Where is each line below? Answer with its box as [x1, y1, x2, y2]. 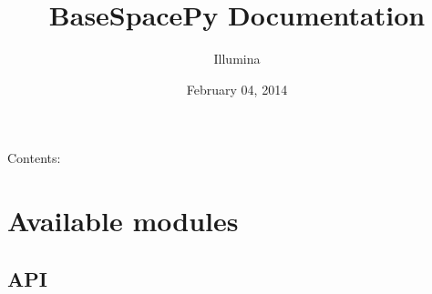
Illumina [213, 49, 261, 68]
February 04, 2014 [186, 79, 288, 98]
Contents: [7, 148, 61, 167]
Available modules [7, 202, 239, 239]
